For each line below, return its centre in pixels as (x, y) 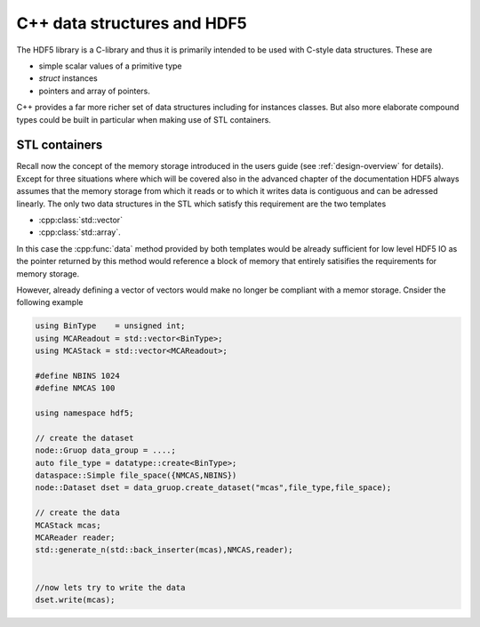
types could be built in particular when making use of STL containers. (144, 119)
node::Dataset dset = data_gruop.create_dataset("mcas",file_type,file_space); (213, 488)
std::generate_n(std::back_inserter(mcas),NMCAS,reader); (164, 550)
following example (50, 302)
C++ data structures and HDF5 (132, 23)
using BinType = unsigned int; (110, 326)
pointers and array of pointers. (94, 91)
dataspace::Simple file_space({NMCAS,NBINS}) (136, 475)
